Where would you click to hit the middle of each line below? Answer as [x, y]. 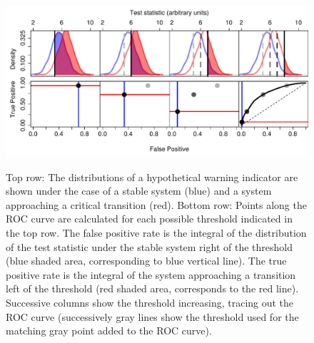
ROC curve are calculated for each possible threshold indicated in [149, 219]
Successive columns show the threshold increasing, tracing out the [150, 302]
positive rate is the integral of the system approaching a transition [151, 274]
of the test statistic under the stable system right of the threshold [149, 246]
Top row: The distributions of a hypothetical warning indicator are [152, 176]
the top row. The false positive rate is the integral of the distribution [156, 232]
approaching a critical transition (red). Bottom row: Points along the [156, 204]
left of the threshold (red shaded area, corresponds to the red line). [152, 288]
